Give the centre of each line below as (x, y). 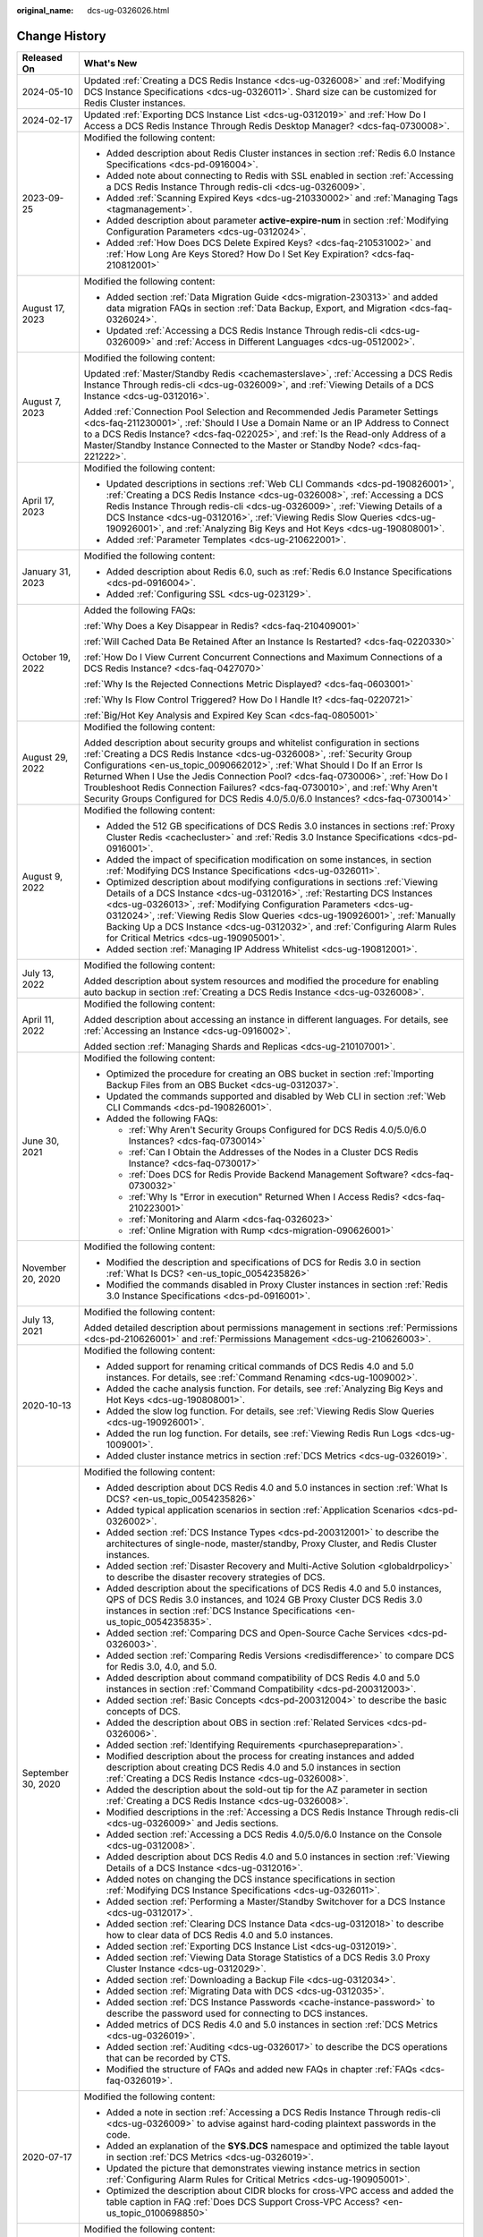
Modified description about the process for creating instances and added (260, 1756)
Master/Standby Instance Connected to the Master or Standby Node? (229, 445)
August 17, (43, 308)
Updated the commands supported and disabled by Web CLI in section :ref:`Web (276, 1096)
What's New (110, 63)
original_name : (45, 10)
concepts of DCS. (143, 1711)
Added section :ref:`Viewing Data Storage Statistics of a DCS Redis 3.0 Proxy (268, 1957)
